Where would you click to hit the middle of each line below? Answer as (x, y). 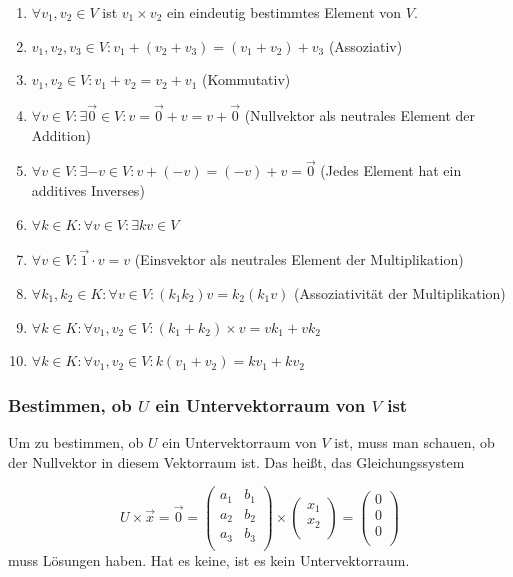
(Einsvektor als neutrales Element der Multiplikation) (299, 259)
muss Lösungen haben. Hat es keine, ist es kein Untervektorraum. (209, 559)
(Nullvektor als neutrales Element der (359, 115)
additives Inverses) (88, 190)
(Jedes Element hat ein (391, 170)
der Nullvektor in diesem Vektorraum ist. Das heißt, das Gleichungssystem (236, 461)
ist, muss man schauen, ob (414, 442)
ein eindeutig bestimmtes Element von (284, 12)
